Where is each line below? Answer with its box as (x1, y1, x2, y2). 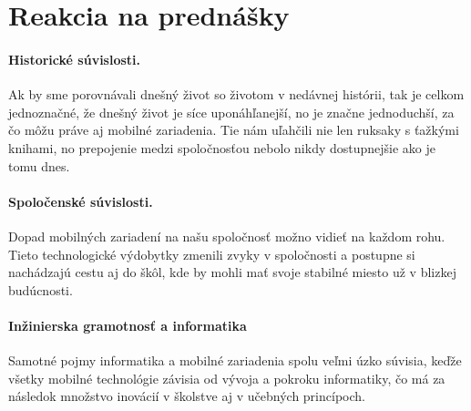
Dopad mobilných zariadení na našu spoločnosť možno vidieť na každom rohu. (8, 226, 445, 245)
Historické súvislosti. (8, 49, 141, 68)
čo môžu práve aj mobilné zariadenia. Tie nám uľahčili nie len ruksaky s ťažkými (8, 120, 459, 139)
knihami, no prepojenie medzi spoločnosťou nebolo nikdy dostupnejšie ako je (8, 138, 436, 157)
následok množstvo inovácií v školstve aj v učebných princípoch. (8, 386, 365, 406)
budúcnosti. (8, 280, 73, 299)
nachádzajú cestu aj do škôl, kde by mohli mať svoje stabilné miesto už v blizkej (8, 262, 456, 282)
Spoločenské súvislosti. (8, 191, 153, 211)
